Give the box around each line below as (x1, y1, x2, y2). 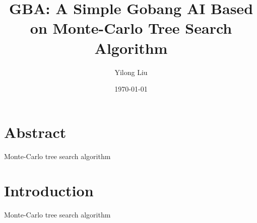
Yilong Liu (114, 66, 148, 77)
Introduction (4, 180, 94, 201)
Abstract (4, 121, 67, 142)
